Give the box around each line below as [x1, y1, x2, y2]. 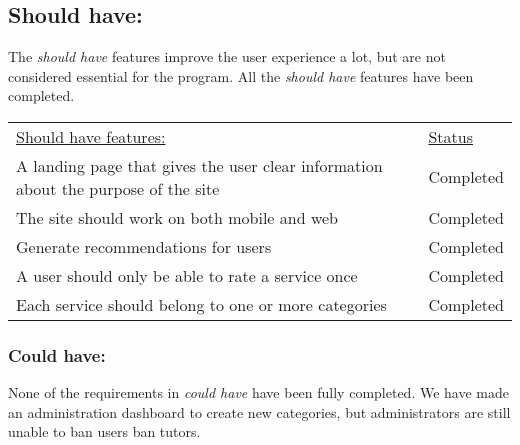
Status [428, 124, 473, 148]
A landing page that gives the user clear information [16, 153, 383, 177]
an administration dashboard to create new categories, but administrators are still [8, 401, 511, 422]
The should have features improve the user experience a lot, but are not [8, 46, 446, 67]
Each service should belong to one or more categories [16, 292, 387, 316]
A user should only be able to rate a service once [16, 263, 358, 287]
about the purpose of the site [16, 176, 220, 200]
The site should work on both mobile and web [16, 205, 339, 229]
